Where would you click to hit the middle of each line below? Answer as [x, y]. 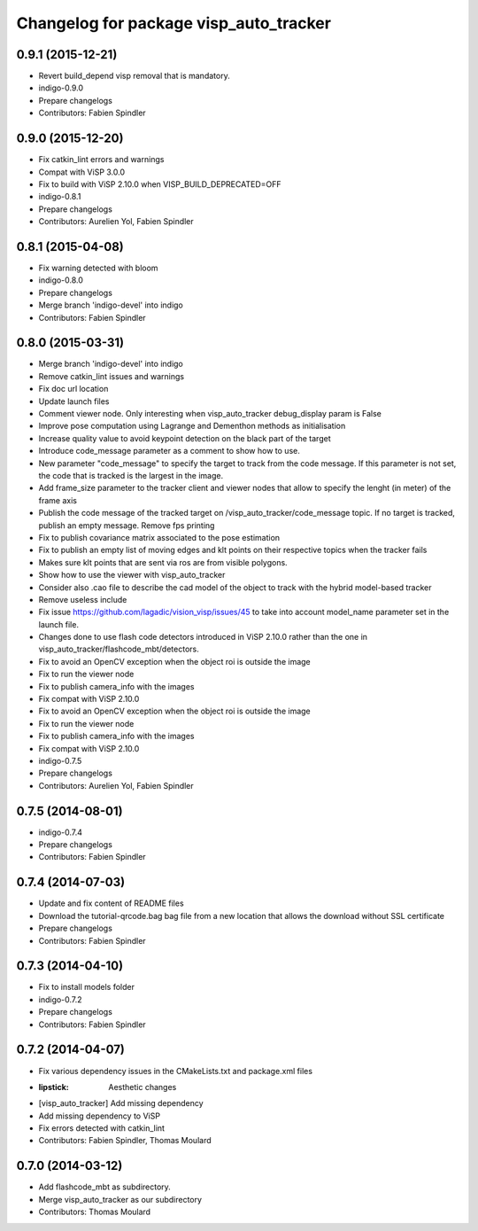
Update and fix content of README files [112, 903]
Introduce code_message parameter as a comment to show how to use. [169, 451]
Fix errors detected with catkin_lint [102, 1128]
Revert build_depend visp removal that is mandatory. [134, 76]
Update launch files [74, 401]
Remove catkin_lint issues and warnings [112, 376]
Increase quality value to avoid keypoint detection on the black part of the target [185, 438]
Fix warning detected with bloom [98, 268]
